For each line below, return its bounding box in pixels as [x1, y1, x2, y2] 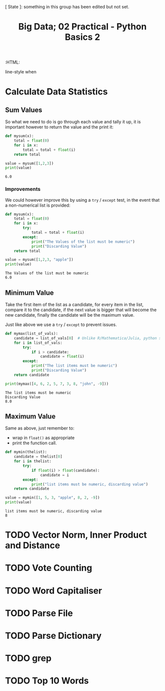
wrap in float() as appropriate [12, 435, 75, 441]
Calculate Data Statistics [5, 86, 108, 97]
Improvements [5, 186, 41, 193]
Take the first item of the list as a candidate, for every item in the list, [5, 302, 144, 308]
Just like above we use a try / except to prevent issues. [5, 322, 117, 327]
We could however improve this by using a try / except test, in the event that [5, 197, 160, 203]
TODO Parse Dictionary [5, 630, 102, 642]
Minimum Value [5, 289, 54, 297]
